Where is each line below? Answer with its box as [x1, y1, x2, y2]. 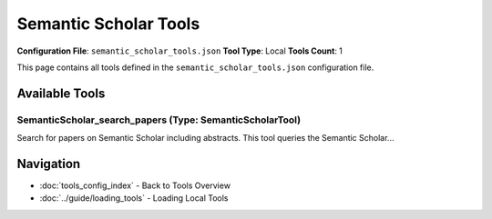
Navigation [16, 155, 81, 172]
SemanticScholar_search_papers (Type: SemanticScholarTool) [16, 114, 302, 126]
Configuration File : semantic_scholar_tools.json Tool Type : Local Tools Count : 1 [16, 45, 343, 56]
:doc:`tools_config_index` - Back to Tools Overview [39, 180, 231, 191]
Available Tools [16, 85, 106, 101]
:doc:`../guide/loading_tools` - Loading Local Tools [39, 193, 229, 204]
